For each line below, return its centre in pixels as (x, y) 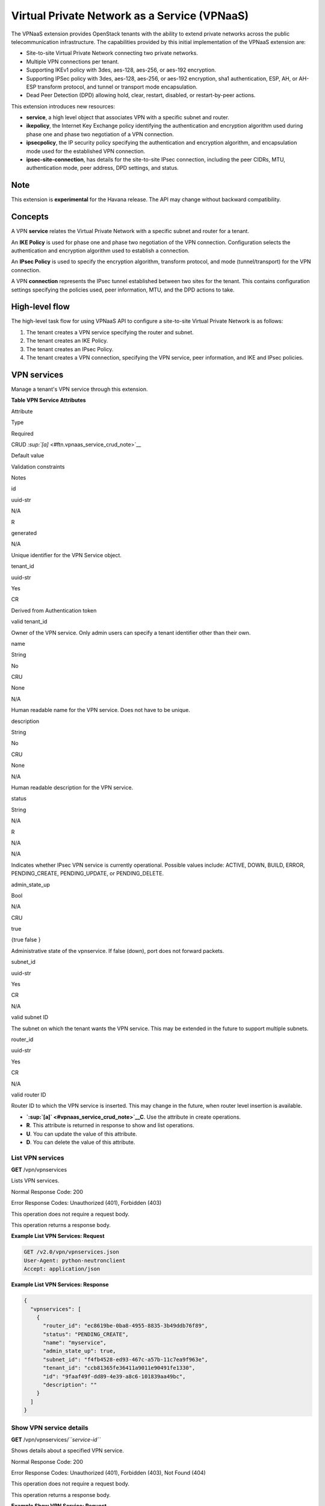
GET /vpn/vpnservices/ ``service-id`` (56, 1439)
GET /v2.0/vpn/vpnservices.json (72, 1252)
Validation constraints (38, 466)
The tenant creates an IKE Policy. (67, 341)
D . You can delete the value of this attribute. (81, 1142)
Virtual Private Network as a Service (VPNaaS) (130, 16)
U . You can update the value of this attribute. (82, 1134)
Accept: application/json (62, 1269)
